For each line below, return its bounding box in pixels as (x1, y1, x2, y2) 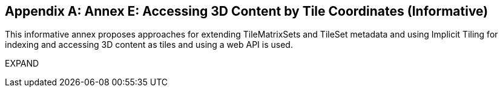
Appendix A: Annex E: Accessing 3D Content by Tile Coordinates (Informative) (5, 4, 488, 19)
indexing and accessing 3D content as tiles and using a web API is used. (5, 39, 293, 50)
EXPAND (5, 58, 39, 69)
